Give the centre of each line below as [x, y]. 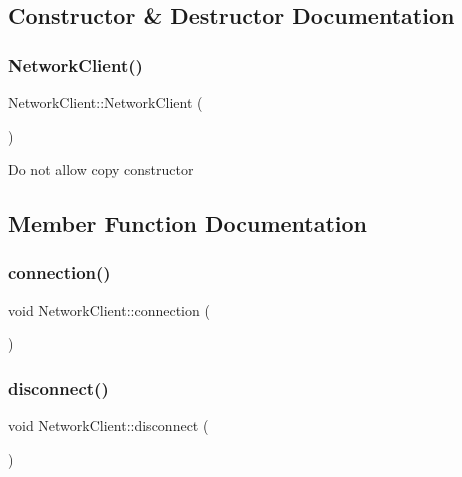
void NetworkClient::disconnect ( [108, 425]
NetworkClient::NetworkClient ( [105, 102]
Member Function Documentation [188, 223]
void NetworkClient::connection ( [109, 309]
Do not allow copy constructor [101, 169]
